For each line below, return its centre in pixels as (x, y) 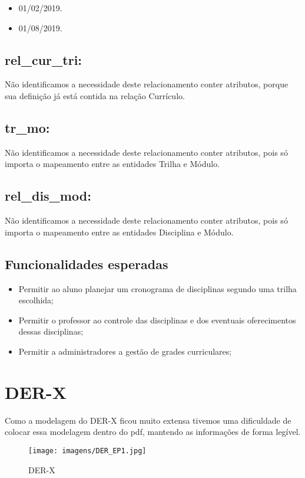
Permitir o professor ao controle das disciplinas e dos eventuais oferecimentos (157, 320)
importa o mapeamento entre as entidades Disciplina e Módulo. (119, 232)
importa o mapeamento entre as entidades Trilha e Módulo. (112, 164)
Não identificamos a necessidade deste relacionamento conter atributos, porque (147, 84)
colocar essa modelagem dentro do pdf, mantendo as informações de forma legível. (153, 432)
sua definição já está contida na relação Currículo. (95, 95)
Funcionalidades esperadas (87, 263)
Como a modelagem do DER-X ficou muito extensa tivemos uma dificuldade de (148, 420)
